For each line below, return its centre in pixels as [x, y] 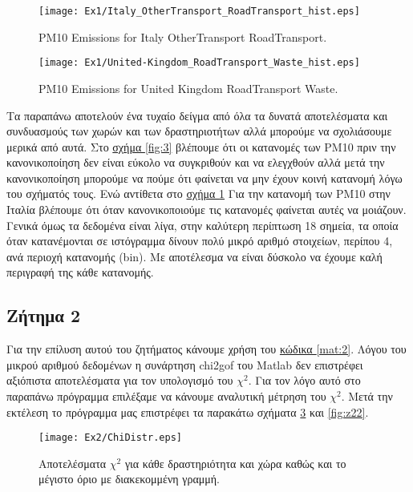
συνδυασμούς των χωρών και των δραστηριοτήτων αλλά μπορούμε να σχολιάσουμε [199, 131]
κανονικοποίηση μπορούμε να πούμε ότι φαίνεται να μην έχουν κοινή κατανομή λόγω [204, 177]
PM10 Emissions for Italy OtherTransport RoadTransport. [183, 36]
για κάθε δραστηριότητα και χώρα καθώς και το [235, 463]
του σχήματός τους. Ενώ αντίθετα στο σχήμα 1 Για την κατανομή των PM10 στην [198, 194]
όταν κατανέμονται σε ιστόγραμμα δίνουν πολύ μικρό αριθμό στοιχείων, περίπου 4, [200, 241]
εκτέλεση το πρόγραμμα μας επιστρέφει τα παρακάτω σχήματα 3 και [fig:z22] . [188, 411]
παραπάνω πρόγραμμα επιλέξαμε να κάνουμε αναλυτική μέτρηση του [166, 396]
